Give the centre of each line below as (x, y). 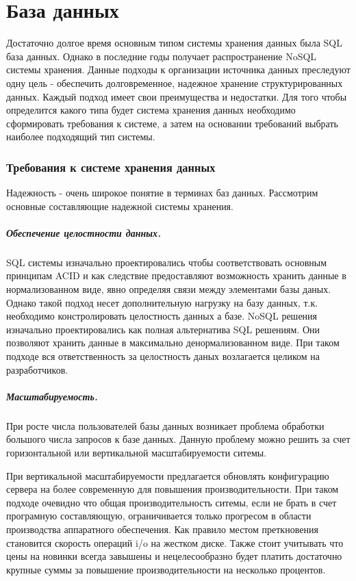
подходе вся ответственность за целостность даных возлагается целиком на (163, 356)
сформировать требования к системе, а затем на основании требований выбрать (172, 123)
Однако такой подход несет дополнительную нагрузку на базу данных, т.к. (162, 302)
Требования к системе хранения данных (111, 167)
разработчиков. (37, 369)
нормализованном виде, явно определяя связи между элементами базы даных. (169, 289)
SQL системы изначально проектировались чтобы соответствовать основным (167, 262)
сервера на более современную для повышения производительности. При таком (173, 489)
